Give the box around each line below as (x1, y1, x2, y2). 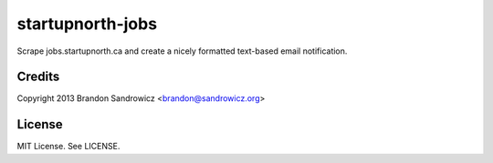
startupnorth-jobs (16, 14, 158, 34)
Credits (16, 69, 60, 85)
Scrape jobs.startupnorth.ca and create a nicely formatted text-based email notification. (16, 46, 348, 56)
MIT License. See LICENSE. (16, 141, 121, 152)
